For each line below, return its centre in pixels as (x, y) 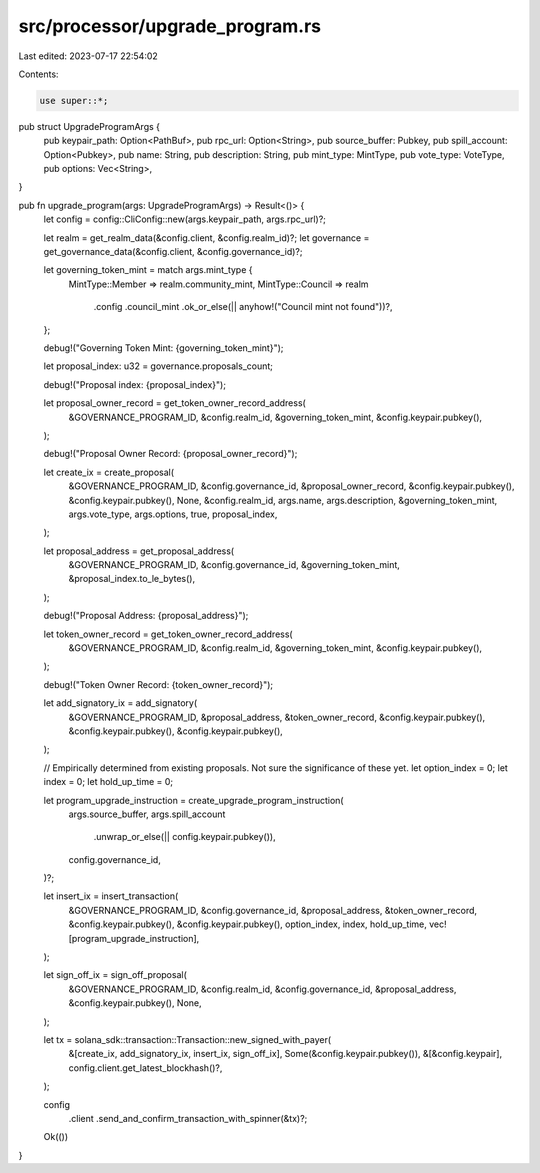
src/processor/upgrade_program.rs (170, 26)
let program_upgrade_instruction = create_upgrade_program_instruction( (193, 800)
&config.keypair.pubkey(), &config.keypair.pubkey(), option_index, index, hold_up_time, (247, 924)
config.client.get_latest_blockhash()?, (145, 1067)
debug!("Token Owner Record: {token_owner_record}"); (158, 684)
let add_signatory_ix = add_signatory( (120, 703)
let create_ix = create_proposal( (109, 472)
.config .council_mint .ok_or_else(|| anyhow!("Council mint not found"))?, (243, 307)
